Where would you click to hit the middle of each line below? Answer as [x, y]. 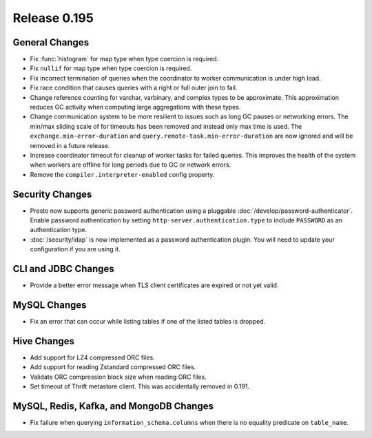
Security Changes [52, 194]
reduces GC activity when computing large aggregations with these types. [135, 107]
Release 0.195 [53, 18]
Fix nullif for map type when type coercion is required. [111, 68]
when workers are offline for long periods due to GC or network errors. [131, 165]
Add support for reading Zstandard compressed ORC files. [113, 367]
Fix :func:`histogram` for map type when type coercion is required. [124, 59]
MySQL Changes [50, 305]
